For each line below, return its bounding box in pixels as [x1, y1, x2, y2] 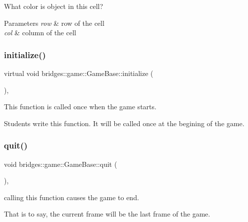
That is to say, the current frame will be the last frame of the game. [4, 209, 210, 219]
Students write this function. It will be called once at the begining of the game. [4, 118, 245, 128]
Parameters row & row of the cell [4, 17, 104, 28]
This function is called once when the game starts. [4, 101, 156, 112]
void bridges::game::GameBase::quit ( [4, 158, 117, 169]
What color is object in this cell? [4, 1, 103, 11]
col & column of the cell [4, 27, 76, 38]
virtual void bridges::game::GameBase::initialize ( [4, 68, 153, 78]
